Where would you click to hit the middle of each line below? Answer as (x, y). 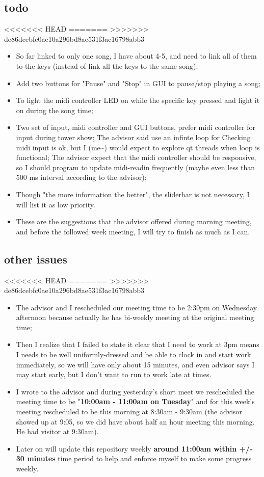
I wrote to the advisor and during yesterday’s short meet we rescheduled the (135, 391)
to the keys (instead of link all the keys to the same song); (107, 65)
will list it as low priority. (56, 204)
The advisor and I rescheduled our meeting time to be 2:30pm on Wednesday (137, 307)
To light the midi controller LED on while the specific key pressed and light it (138, 100)
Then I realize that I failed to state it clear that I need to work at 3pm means (138, 344)
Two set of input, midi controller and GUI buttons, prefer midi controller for (136, 127)
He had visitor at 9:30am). (57, 431)
